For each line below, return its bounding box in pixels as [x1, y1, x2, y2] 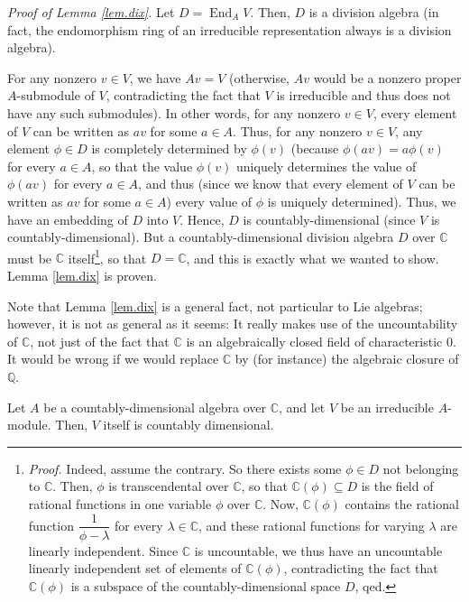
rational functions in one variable [28, 494, 212, 513]
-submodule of [16, 86, 95, 105]
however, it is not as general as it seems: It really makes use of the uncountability [7, 314, 458, 333]
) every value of [166, 191, 253, 210]
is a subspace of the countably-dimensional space [70, 576, 341, 595]
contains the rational [345, 494, 459, 513]
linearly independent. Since [28, 541, 179, 560]
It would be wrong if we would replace [7, 349, 219, 368]
